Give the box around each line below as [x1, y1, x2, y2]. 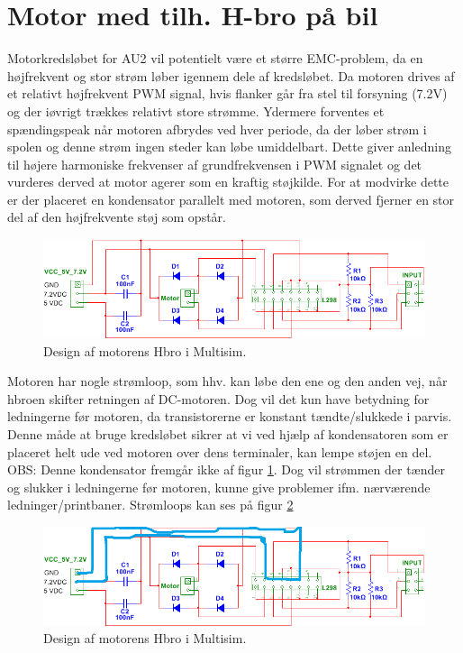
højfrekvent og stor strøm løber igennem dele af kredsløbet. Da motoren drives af [7, 66, 455, 85]
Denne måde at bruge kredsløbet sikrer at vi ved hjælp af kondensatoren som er [7, 424, 449, 443]
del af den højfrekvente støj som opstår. [7, 207, 226, 226]
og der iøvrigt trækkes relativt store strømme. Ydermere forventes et [7, 101, 385, 120]
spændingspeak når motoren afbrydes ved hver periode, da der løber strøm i [7, 119, 427, 138]
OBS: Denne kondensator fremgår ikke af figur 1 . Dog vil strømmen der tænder [7, 460, 445, 479]
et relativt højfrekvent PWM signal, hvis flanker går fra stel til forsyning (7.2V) [7, 84, 448, 103]
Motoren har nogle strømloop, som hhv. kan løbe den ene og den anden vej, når [7, 372, 448, 391]
